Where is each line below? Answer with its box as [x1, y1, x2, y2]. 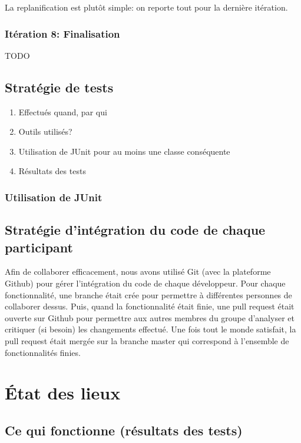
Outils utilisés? [18, 125, 72, 138]
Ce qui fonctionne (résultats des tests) [5, 421, 243, 439]
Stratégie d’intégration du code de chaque [5, 221, 266, 239]
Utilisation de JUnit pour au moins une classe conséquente [18, 145, 230, 157]
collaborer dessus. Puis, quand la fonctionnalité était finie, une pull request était [5, 300, 295, 312]
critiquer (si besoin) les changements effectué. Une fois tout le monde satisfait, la [5, 323, 296, 335]
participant [5, 238, 73, 256]
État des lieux [5, 381, 121, 405]
